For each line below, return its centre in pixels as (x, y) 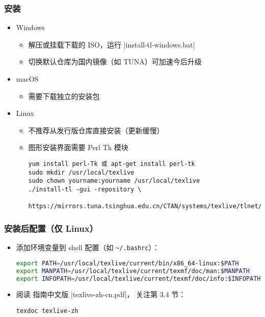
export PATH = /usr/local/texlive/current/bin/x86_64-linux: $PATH (127, 263)
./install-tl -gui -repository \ (85, 189)
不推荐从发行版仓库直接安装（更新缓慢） (96, 130)
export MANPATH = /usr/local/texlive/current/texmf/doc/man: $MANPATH (133, 271)
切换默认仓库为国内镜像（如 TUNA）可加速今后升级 (115, 62)
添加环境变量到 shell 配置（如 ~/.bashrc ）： (88, 247)
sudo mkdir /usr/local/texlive (81, 172)
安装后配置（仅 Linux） (51, 228)
